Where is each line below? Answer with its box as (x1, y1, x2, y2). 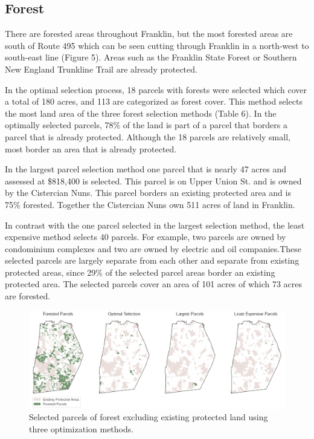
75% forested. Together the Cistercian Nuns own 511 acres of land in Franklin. (5, 198, 295, 210)
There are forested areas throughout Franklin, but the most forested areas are (5, 27, 293, 40)
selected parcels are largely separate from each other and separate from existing (5, 254, 300, 267)
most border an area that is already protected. (5, 142, 177, 155)
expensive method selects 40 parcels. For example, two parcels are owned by (5, 230, 286, 243)
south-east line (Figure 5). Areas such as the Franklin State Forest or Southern (5, 51, 297, 63)
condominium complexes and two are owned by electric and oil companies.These (5, 242, 302, 255)
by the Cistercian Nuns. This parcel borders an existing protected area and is (5, 186, 291, 199)
